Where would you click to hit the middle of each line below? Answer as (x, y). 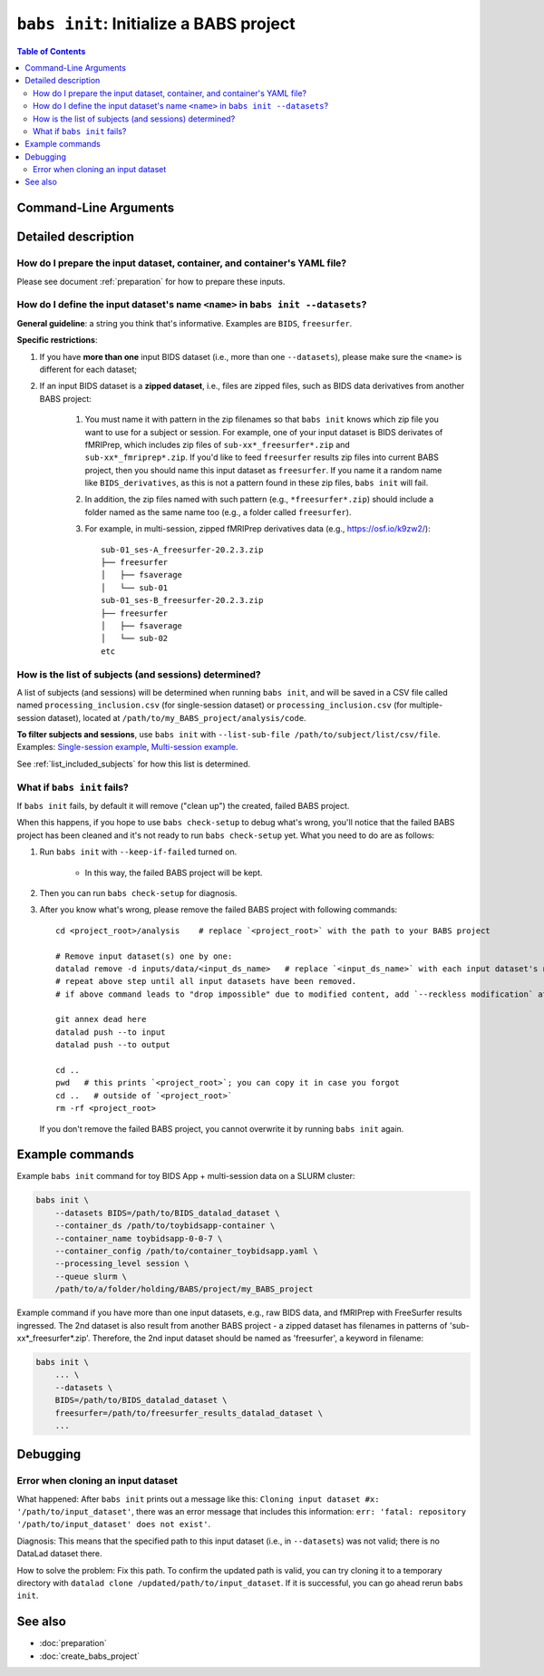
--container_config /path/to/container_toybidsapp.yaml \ (186, 1251)
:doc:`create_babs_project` (90, 1656)
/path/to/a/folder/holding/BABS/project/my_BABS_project (184, 1289)
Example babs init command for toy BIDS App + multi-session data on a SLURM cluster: (186, 1176)
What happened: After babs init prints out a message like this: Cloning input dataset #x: (198, 1499)
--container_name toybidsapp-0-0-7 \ (139, 1238)
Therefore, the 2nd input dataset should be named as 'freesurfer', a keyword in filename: (258, 1338)
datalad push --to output (113, 1045)
